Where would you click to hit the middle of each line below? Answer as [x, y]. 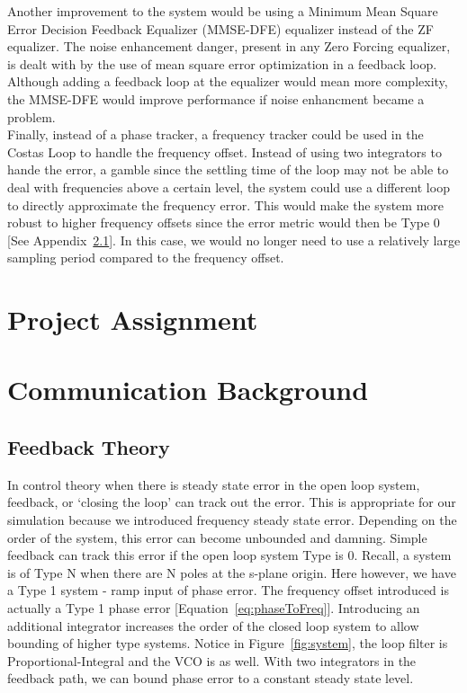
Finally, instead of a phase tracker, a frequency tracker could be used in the [216, 134]
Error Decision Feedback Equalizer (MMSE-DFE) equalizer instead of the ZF [220, 28]
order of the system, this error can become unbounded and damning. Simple [217, 537]
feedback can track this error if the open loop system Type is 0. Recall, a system [229, 555]
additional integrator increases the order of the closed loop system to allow [213, 625]
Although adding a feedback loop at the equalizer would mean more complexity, [228, 81]
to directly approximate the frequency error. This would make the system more [226, 204]
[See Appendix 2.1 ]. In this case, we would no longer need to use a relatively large [234, 240]
